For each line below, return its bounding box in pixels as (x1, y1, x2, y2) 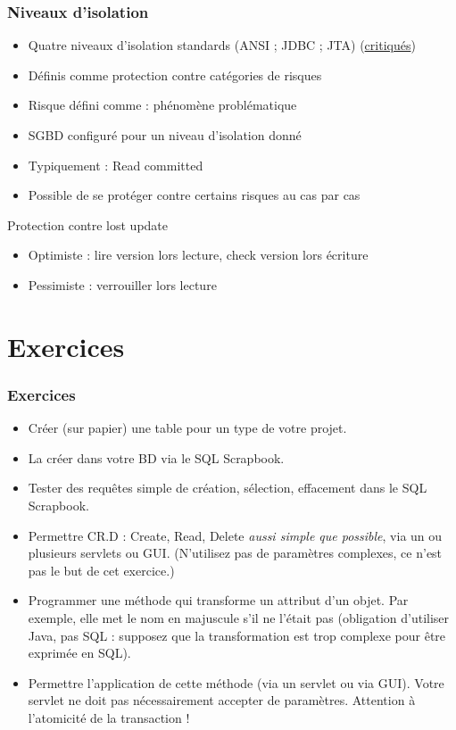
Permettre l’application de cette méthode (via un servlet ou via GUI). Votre (28, 673, 444, 692)
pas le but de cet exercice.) (28, 560, 175, 579)
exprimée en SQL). (28, 643, 131, 662)
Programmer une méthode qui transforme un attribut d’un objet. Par (28, 591, 409, 610)
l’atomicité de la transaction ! (28, 708, 190, 726)
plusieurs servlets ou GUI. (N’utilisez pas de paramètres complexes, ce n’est (28, 543, 443, 562)
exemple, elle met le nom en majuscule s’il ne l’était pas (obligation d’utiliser (28, 608, 450, 626)
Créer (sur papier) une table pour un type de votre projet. (28, 419, 347, 437)
